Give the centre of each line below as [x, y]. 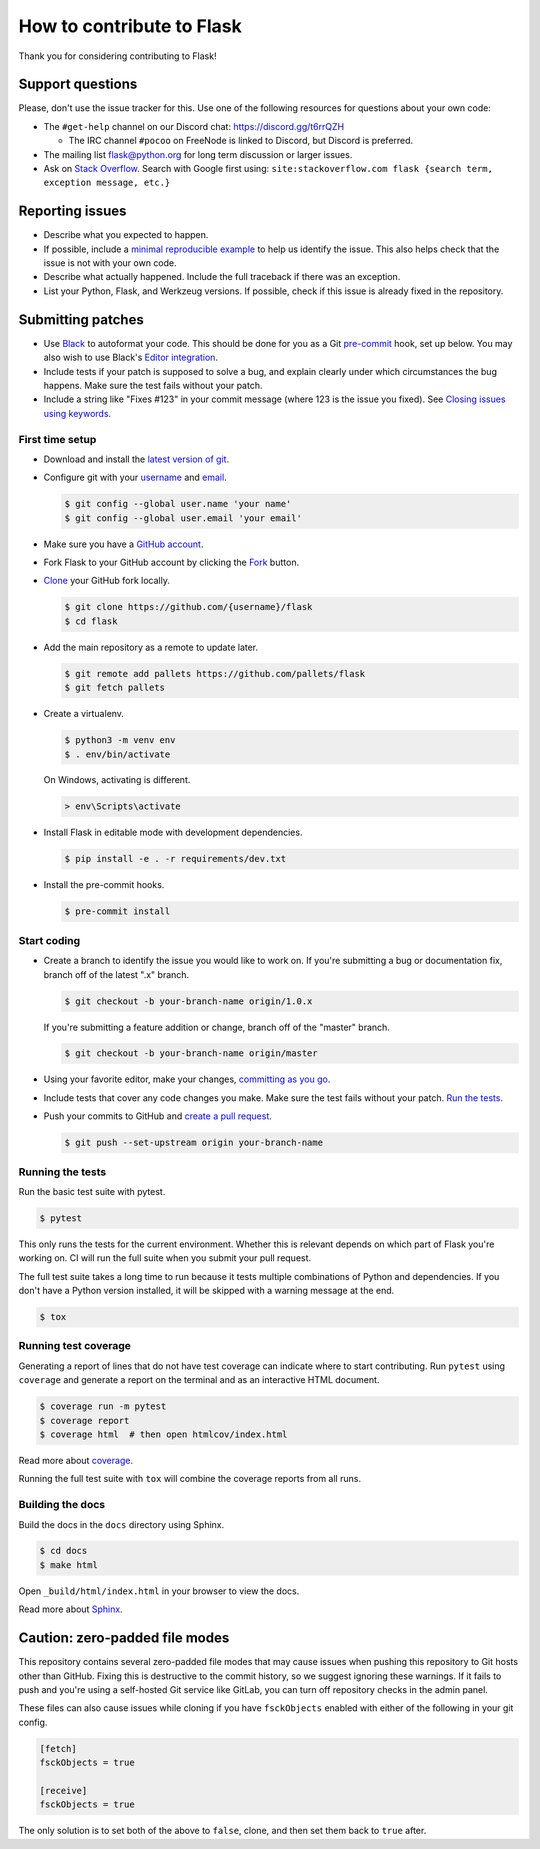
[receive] [63, 1790]
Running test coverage [75, 1346]
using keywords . [77, 413]
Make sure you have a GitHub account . [123, 544]
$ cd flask [91, 621]
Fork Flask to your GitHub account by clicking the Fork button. [171, 562]
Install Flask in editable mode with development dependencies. [173, 832]
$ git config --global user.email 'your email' [183, 518]
